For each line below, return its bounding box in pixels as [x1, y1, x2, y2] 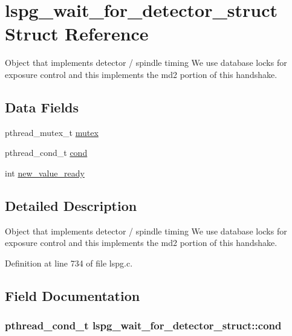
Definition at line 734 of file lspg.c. [5, 256, 133, 269]
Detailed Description [5, 196, 137, 215]
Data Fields [5, 97, 79, 116]
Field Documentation [5, 286, 140, 305]
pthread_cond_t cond [5, 146, 88, 159]
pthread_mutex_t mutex [5, 126, 99, 138]
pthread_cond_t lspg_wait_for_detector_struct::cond [5, 318, 282, 333]
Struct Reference [5, 21, 149, 46]
